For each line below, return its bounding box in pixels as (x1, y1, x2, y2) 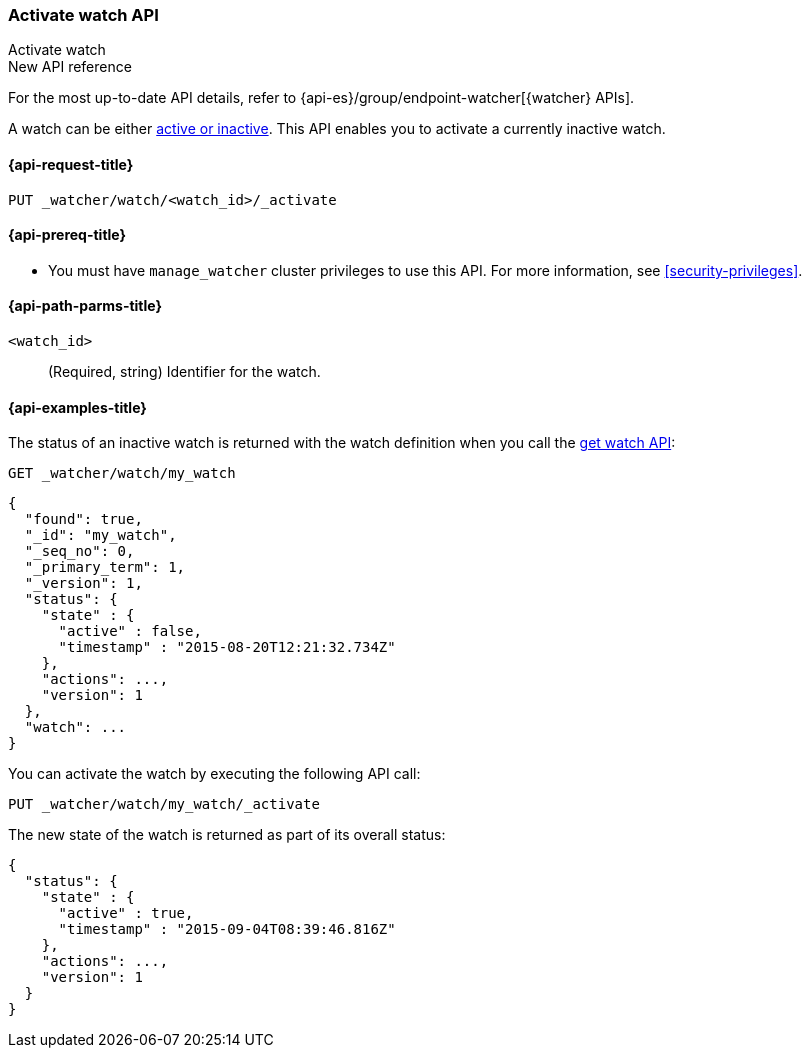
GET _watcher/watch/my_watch (8, 465, 236, 482)
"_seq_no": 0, (24, 543, 135, 560)
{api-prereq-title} (8, 226, 127, 244)
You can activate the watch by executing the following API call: (8, 765, 421, 783)
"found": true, (24, 511, 143, 528)
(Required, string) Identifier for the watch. (48, 363, 321, 381)
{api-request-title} (8, 155, 134, 173)
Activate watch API (8, 5, 159, 25)
